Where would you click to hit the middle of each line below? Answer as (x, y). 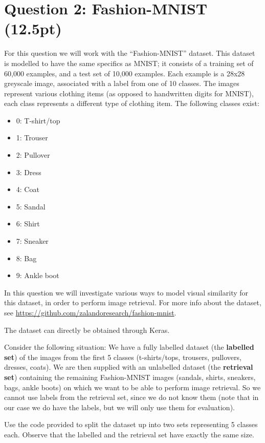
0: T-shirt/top (38, 120)
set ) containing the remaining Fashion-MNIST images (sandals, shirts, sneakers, (130, 377)
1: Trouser (32, 138)
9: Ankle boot (38, 275)
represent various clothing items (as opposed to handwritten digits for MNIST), (129, 93)
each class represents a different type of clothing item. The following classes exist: (132, 103)
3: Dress (29, 172)
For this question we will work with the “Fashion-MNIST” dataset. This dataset (130, 53)
